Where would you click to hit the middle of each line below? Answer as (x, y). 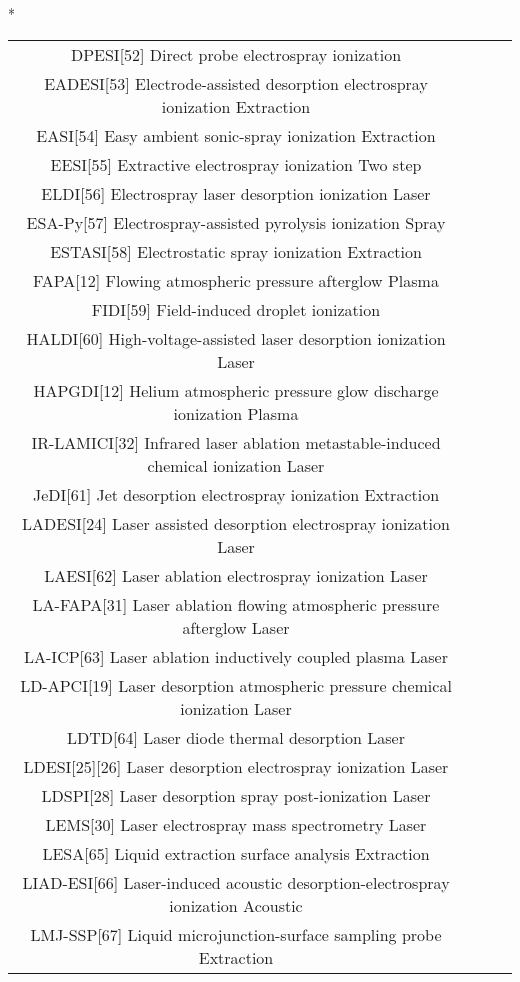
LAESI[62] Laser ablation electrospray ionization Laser (236, 575)
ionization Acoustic (236, 905)
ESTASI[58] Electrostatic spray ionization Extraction (236, 251)
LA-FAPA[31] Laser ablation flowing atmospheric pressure (236, 604)
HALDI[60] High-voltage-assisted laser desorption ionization (236, 338)
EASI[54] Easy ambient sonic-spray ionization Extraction (236, 135)
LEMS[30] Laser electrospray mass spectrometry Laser (236, 824)
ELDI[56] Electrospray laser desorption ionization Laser (236, 193)
